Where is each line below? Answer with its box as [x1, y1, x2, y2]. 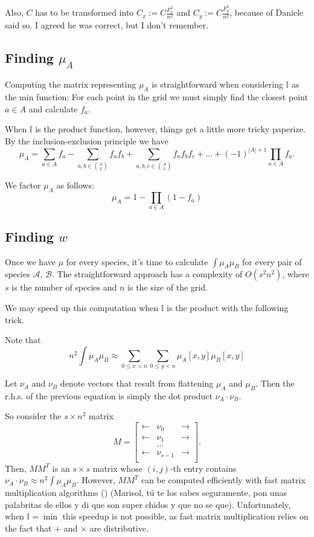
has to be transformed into [35, 6, 134, 19]
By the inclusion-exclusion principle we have [5, 134, 168, 147]
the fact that [5, 521, 52, 534]
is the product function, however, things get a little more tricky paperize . [35, 123, 306, 135]
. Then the [255, 377, 295, 390]
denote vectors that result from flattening [60, 377, 214, 390]
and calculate [28, 102, 78, 115]
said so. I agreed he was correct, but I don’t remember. [5, 18, 208, 31]
